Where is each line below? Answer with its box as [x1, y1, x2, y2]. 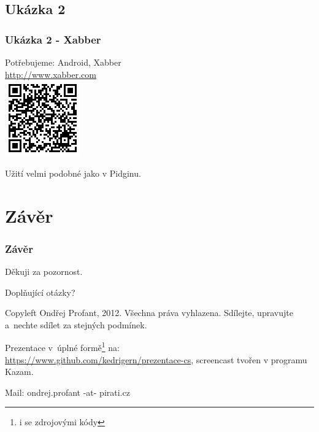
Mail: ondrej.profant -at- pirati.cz [5, 385, 130, 398]
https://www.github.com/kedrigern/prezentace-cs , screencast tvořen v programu [5, 353, 307, 366]
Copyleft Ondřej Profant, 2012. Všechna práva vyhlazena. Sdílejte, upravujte [5, 306, 293, 319]
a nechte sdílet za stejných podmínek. [5, 318, 147, 331]
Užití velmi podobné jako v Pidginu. [5, 166, 141, 179]
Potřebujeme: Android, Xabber [5, 56, 121, 68]
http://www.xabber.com [5, 67, 97, 80]
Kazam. [5, 365, 34, 378]
